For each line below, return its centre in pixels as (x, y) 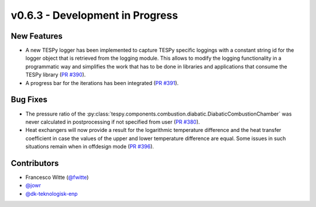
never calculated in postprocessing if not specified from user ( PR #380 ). (113, 122)
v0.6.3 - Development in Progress (95, 15)
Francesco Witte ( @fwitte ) (57, 177)
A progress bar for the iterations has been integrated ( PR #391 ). (102, 83)
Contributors (35, 163)
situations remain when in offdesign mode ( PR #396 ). (90, 147)
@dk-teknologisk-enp (52, 194)
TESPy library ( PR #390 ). (56, 75)
